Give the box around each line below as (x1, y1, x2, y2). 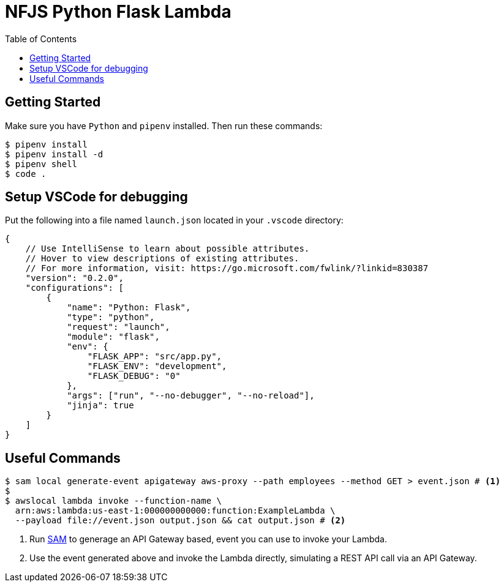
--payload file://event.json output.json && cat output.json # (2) (15, 515, 346, 526)
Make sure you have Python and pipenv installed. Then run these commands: (5, 120, 323, 131)
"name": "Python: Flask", (67, 302, 191, 313)
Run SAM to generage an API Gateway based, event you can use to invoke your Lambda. (29, 534, 387, 545)
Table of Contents (5, 33, 77, 44)
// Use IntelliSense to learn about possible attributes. (25, 244, 310, 254)
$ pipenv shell (5, 159, 78, 169)
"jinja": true (67, 400, 134, 411)
